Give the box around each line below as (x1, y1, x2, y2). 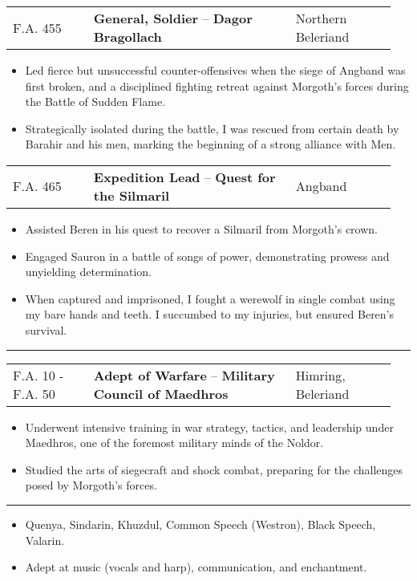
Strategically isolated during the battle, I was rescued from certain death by (25, 120, 399, 136)
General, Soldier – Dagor (93, 9, 253, 27)
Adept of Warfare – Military (93, 365, 275, 384)
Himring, (295, 365, 346, 384)
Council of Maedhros (93, 384, 229, 403)
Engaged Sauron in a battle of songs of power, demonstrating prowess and (25, 247, 390, 264)
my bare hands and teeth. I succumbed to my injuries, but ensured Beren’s (25, 306, 395, 323)
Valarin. (25, 531, 65, 548)
